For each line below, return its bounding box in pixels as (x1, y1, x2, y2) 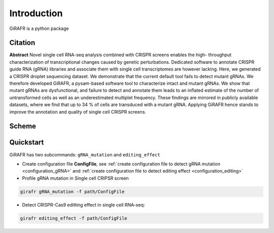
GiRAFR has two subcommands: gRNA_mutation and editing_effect (9, 151, 160, 157)
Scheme (9, 122, 37, 130)
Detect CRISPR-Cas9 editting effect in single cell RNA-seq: (22, 202, 145, 208)
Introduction (9, 8, 63, 19)
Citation (9, 39, 36, 47)
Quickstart (9, 138, 44, 147)
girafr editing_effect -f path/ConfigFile (20, 215, 127, 221)
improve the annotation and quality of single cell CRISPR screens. (9, 109, 147, 115)
